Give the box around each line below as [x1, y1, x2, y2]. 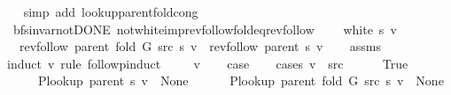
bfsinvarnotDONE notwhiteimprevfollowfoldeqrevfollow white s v [12, 19, 397, 38]
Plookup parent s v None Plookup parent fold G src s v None [37, 71, 444, 90]
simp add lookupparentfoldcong [23, 3, 198, 20]
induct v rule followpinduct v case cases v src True [6, 54, 408, 72]
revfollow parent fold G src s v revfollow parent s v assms [19, 37, 381, 55]
